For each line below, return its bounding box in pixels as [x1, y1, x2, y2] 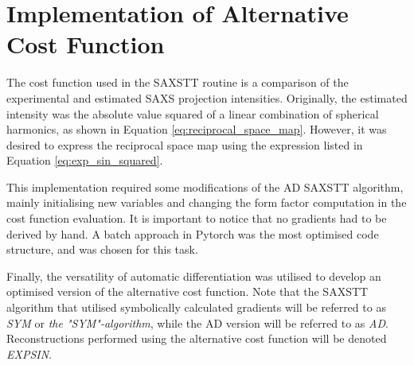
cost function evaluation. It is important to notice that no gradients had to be [6, 210, 387, 227]
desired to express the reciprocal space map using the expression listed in [6, 136, 363, 153]
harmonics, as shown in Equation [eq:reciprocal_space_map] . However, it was [6, 121, 387, 138]
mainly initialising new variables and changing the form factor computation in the [6, 194, 407, 211]
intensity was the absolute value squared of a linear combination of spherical [6, 105, 379, 122]
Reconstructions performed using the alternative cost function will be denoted [6, 330, 387, 347]
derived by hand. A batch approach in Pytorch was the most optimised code [6, 225, 379, 242]
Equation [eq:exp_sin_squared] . [6, 152, 163, 169]
